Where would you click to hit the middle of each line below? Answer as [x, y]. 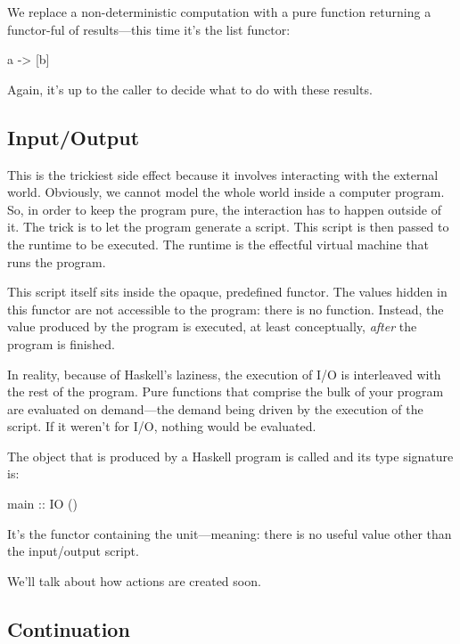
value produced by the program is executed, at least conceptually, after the [212, 326]
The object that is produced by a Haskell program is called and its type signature [230, 456]
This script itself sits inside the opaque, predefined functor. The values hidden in [227, 292]
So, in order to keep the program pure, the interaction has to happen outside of [224, 209]
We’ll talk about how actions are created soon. [134, 580]
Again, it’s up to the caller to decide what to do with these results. [190, 89]
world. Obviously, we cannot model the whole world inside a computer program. [226, 192]
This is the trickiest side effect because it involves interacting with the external [223, 174]
